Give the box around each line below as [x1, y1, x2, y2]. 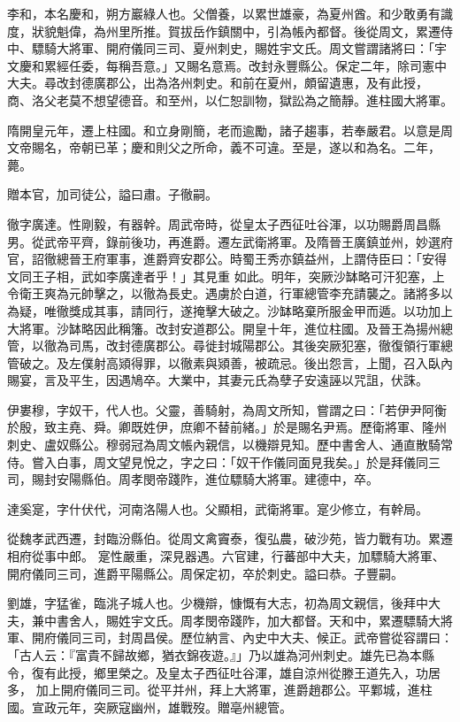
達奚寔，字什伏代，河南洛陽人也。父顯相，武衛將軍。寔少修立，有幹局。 [7, 499, 428, 518]
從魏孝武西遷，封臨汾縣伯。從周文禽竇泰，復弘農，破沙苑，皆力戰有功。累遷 [7, 529, 453, 548]
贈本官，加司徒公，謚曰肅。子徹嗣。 [7, 185, 218, 204]
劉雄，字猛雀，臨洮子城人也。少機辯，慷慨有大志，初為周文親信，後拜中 [7, 594, 428, 612]
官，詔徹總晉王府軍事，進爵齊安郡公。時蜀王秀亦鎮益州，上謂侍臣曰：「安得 [7, 250, 447, 268]
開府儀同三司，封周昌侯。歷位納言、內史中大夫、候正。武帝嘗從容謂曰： [31, 628, 453, 647]
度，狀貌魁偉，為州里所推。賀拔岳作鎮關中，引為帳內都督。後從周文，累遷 [7, 21, 441, 40]
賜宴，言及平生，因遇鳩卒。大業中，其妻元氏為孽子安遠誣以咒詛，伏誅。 [7, 371, 428, 389]
